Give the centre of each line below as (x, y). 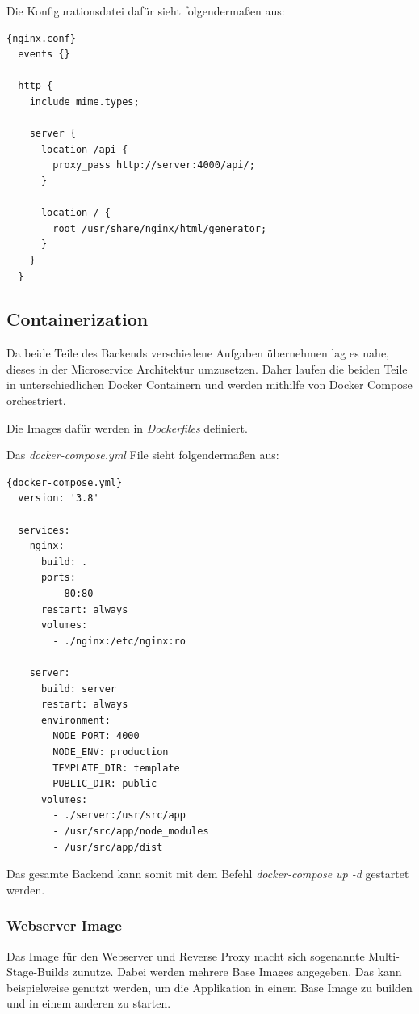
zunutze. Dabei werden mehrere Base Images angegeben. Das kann (237, 972)
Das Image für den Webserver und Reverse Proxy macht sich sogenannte (186, 955)
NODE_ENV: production (111, 752)
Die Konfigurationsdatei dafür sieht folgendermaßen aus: (146, 11)
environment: (75, 720)
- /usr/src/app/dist (108, 847)
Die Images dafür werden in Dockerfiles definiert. (127, 427)
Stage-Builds (38, 972)
